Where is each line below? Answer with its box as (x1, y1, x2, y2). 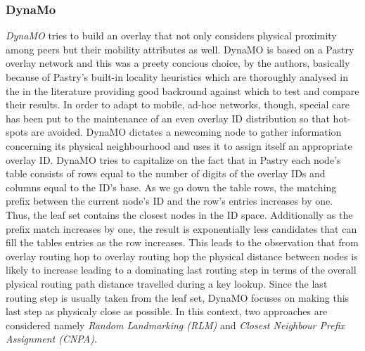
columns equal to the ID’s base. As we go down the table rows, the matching (6, 179, 337, 194)
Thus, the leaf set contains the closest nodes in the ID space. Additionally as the (6, 207, 353, 222)
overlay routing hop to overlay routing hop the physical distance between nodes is (6, 248, 358, 263)
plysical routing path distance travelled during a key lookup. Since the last (6, 276, 328, 291)
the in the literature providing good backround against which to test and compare (6, 83, 359, 98)
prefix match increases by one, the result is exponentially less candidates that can (6, 221, 357, 236)
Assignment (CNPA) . (6, 331, 97, 346)
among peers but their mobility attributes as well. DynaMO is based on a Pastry (6, 42, 354, 56)
